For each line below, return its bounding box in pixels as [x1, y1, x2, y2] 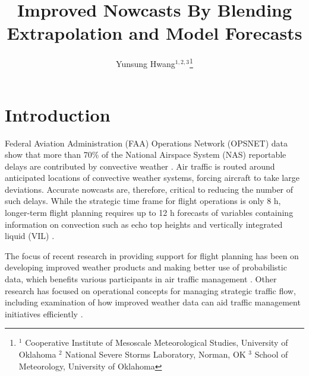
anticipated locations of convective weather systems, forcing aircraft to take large [5, 171, 299, 184]
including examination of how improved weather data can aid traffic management [5, 296, 301, 308]
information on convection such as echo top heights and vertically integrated [5, 218, 283, 230]
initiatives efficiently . [5, 307, 83, 320]
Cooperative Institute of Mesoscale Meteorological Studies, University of [25, 336, 288, 349]
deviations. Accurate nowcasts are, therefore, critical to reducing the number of [5, 183, 294, 195]
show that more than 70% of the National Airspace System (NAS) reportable [5, 148, 286, 161]
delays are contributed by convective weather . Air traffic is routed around [5, 160, 275, 172]
